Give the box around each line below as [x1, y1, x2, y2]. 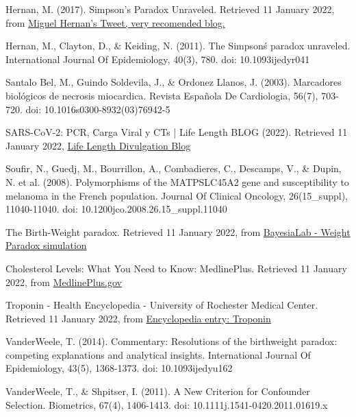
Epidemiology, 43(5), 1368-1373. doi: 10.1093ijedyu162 [5, 361, 233, 375]
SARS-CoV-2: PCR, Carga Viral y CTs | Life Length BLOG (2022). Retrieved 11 [5, 125, 348, 139]
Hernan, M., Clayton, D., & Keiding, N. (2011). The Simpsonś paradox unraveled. [5, 38, 351, 53]
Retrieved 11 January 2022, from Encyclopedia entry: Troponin [5, 311, 271, 325]
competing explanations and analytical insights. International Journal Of [5, 347, 311, 361]
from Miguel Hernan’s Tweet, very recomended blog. [5, 15, 225, 29]
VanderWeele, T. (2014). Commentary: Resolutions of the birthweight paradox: [5, 334, 338, 348]
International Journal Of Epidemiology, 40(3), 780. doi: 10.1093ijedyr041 [5, 51, 310, 66]
